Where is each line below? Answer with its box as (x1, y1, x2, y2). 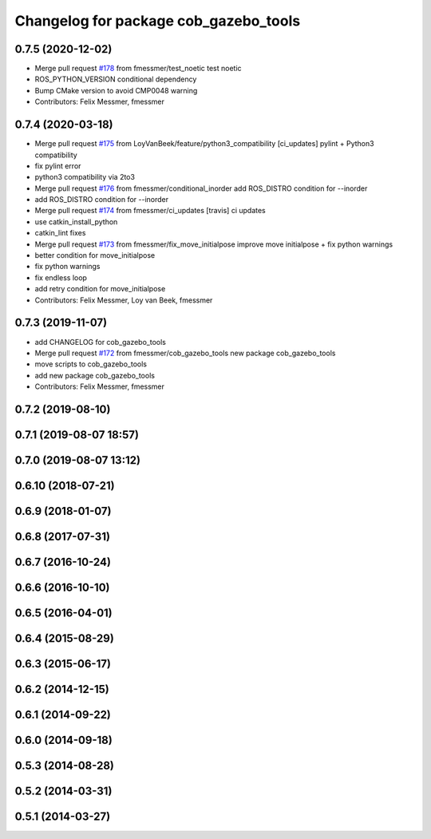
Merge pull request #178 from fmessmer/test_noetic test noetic (34, 64, 243, 73)
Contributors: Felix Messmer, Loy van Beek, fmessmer (34, 295, 213, 305)
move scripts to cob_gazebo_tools (34, 359, 148, 369)
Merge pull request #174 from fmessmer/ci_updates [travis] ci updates (34, 206, 267, 216)
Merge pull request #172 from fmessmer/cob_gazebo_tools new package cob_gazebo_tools (34, 348, 336, 358)
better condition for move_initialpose (34, 251, 156, 260)
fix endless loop (34, 272, 88, 283)
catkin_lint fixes (34, 228, 86, 238)
